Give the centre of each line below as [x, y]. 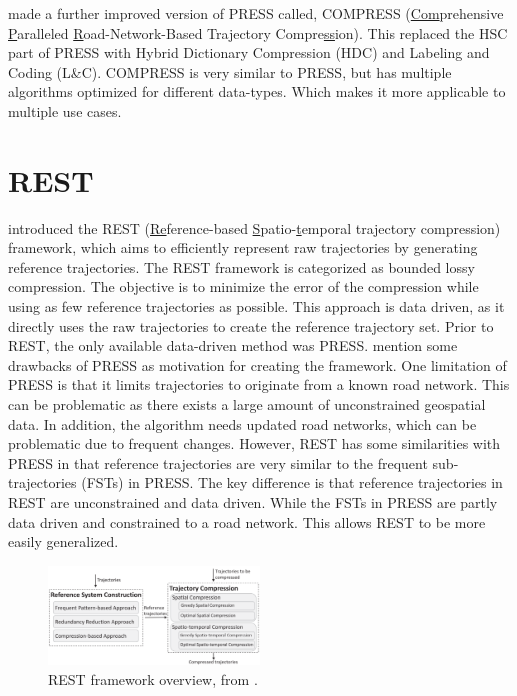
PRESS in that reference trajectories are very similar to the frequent [218, 462]
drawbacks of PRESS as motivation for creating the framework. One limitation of [257, 364]
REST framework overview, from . [153, 678]
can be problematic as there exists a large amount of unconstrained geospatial [247, 404]
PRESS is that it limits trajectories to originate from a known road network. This [259, 384]
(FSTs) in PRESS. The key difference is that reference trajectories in [292, 482]
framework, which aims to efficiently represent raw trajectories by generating [243, 247]
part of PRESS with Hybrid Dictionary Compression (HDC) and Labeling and [249, 52]
